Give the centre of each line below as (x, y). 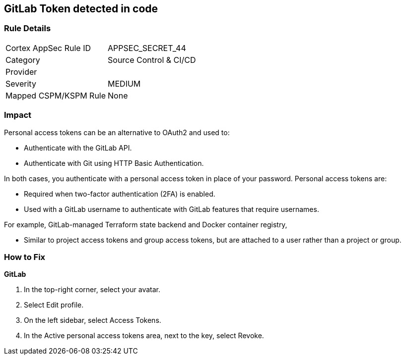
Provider (21, 72)
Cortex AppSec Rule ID (48, 48)
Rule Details (28, 28)
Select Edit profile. (54, 305)
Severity (21, 83)
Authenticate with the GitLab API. (78, 148)
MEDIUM (124, 83)
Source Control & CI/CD (152, 60)
